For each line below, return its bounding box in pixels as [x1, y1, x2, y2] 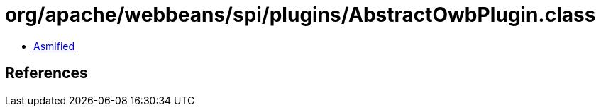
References [5, 64, 88, 82]
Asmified [33, 39, 75, 52]
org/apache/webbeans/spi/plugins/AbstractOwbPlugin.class [5, 3, 596, 27]
